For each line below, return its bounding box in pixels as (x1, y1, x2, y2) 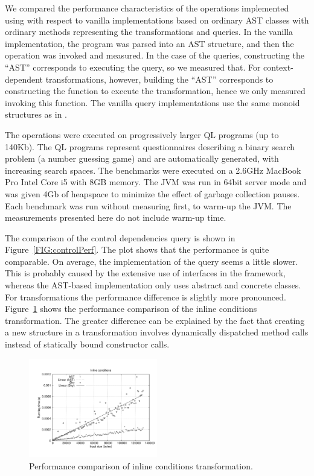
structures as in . (5, 108, 67, 121)
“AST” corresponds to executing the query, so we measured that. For (5, 60, 261, 73)
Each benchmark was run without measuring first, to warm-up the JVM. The (5, 199, 292, 212)
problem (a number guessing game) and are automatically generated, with (5, 152, 279, 165)
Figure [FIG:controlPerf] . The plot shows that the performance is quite (5, 243, 269, 256)
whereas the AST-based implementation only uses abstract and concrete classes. (5, 279, 301, 291)
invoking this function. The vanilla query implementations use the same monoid (5, 96, 300, 109)
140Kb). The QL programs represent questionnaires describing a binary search (5, 140, 295, 153)
